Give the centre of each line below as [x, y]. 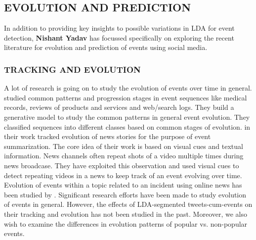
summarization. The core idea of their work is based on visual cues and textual [124, 146]
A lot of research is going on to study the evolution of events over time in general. [128, 88]
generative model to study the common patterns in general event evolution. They [127, 117]
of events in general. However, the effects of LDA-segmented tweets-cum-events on [128, 204]
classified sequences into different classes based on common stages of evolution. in [127, 126]
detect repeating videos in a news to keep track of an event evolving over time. [123, 175]
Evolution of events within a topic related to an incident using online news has [123, 185]
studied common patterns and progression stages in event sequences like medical [126, 97]
